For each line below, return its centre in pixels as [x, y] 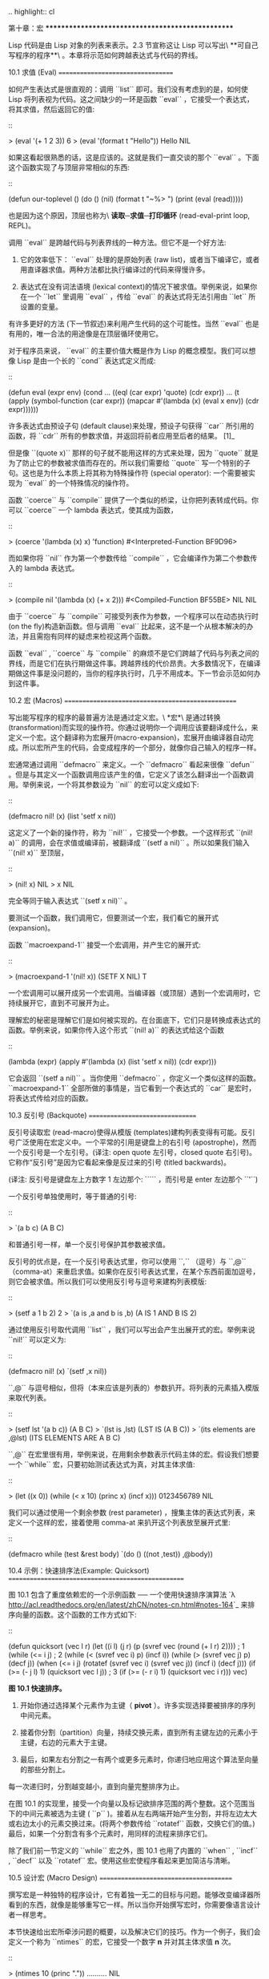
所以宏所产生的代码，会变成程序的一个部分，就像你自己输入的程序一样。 [141, 747]
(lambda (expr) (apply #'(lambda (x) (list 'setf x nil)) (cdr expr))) [112, 1062]
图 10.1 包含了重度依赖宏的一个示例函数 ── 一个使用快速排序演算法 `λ [122, 1595]
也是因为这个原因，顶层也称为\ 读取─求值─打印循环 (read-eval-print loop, [129, 215]
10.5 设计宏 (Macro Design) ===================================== [120, 1878]
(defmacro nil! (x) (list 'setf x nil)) [62, 816]
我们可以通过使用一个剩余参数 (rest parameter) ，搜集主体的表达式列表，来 [132, 1513]
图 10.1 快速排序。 [37, 1688]
